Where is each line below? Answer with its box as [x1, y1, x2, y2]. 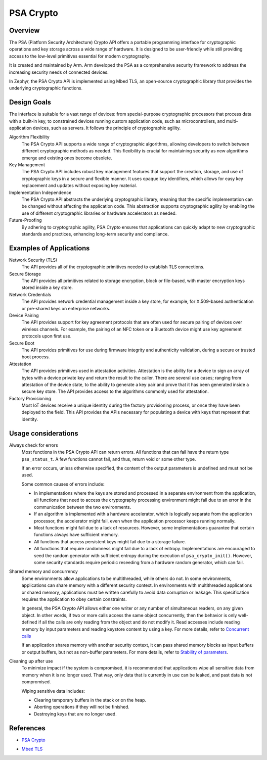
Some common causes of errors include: [21, 481, 105, 487]
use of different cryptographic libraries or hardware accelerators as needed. [21, 210, 177, 216]
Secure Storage [9, 271, 42, 277]
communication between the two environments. [34, 504, 131, 510]
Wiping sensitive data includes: [21, 688, 85, 694]
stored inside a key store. [21, 285, 73, 290]
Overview [9, 26, 40, 35]
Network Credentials [9, 291, 51, 297]
